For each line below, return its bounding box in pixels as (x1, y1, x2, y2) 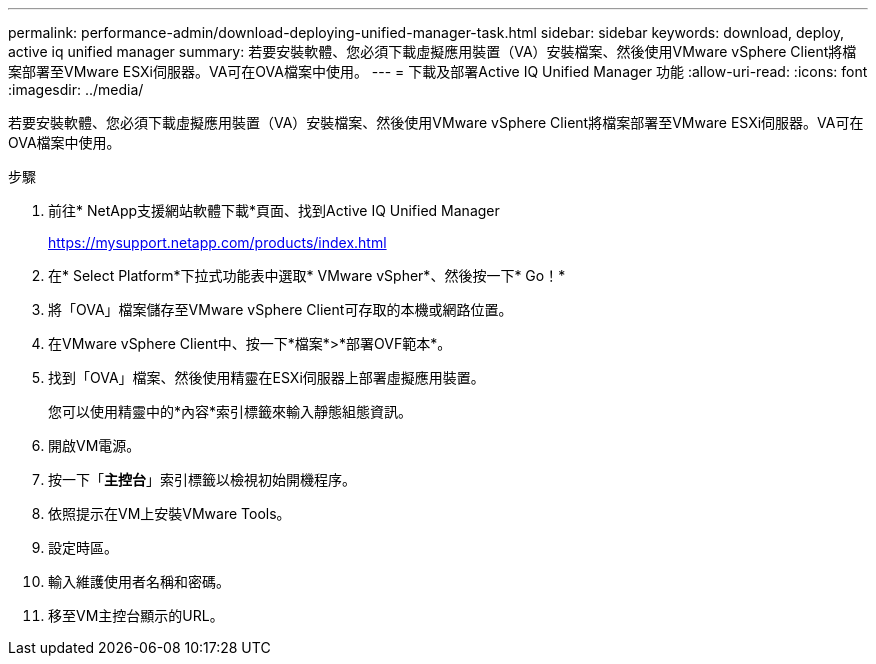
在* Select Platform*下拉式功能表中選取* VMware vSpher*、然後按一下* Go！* (48, 267, 566, 284)
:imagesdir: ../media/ (8, 81, 144, 98)
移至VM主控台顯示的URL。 (48, 607, 224, 624)
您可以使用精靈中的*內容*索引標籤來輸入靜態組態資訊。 (48, 403, 413, 420)
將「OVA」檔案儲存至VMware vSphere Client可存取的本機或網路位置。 (48, 301, 513, 318)
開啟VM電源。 (48, 437, 141, 454)
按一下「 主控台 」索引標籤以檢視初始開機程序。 (48, 471, 356, 488)
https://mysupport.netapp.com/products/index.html (48, 234, 387, 251)
